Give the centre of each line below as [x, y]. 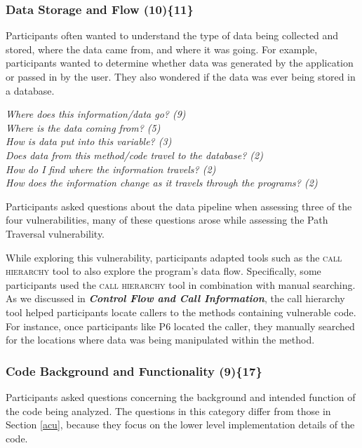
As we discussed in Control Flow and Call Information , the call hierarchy [175, 298]
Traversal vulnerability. [55, 233]
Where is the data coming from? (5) [83, 127]
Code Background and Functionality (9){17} [134, 371]
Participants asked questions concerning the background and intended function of [181, 396]
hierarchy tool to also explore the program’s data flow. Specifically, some [163, 271]
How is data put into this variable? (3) [89, 141]
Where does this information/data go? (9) [96, 114]
